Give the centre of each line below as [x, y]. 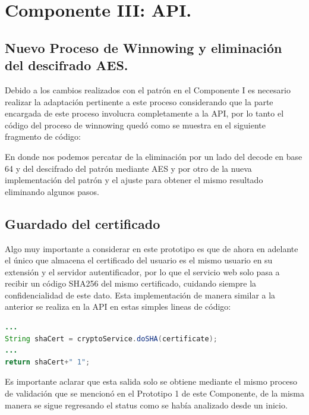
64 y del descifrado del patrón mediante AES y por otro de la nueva [128, 168]
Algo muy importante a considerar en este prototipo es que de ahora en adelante [152, 248]
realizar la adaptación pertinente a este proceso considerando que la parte [139, 101]
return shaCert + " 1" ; [48, 362]
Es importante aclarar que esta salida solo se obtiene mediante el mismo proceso [151, 381]
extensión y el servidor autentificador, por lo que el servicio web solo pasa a [142, 271]
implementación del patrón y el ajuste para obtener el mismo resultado [134, 180]
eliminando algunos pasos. [52, 191]
